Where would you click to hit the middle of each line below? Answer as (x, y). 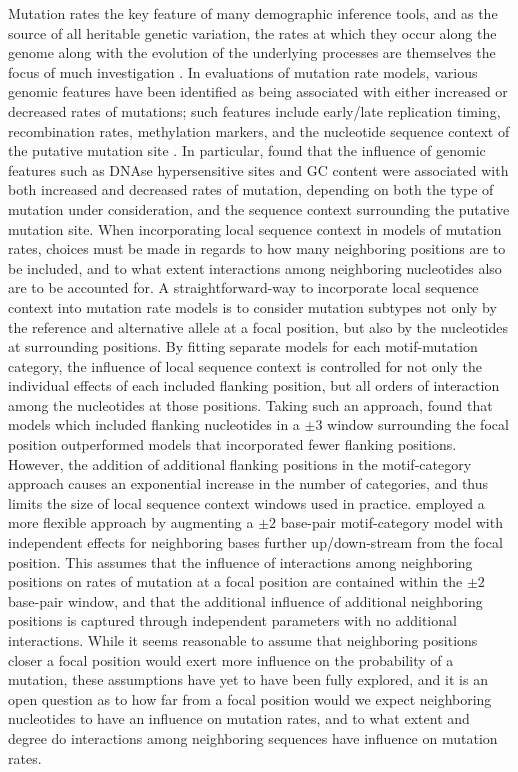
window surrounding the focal (418, 424)
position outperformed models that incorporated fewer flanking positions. (232, 444)
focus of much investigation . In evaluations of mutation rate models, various (243, 71)
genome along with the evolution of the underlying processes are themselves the (252, 52)
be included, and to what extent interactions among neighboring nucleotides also (255, 267)
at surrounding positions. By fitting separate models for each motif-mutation (243, 346)
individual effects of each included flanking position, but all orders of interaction (254, 385)
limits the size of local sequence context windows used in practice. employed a (246, 502)
